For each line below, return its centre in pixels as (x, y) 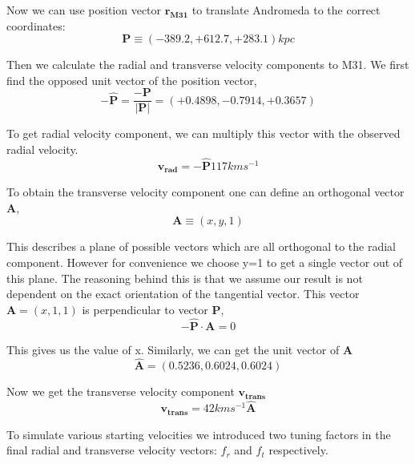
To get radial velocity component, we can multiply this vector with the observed (203, 133)
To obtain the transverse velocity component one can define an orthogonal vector (205, 192)
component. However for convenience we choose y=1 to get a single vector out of (205, 262)
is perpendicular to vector (145, 309)
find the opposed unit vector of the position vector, (132, 80)
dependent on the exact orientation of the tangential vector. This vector (183, 294)
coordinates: (36, 25)
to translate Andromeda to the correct (286, 10)
